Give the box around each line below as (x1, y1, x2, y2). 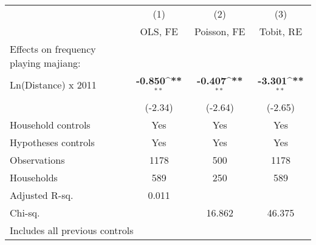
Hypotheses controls (10, 135, 95, 149)
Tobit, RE (259, 24, 303, 38)
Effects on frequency (10, 42, 96, 56)
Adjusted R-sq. (10, 187, 74, 202)
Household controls (10, 117, 91, 132)
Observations (10, 152, 65, 167)
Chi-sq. (10, 205, 40, 220)
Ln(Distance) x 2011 (10, 78, 97, 92)
